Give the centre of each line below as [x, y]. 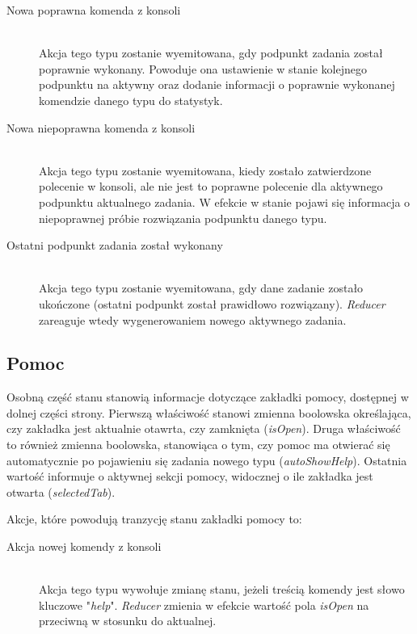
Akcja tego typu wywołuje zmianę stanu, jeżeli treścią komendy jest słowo [222, 589]
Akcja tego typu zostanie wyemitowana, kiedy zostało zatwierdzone [205, 170]
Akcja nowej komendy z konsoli [84, 546]
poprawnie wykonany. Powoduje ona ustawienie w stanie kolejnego [203, 68]
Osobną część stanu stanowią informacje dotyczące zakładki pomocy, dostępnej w [208, 397]
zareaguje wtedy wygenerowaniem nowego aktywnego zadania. [193, 319]
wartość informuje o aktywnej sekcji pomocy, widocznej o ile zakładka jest [190, 476]
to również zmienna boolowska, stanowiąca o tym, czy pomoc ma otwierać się [198, 445]
